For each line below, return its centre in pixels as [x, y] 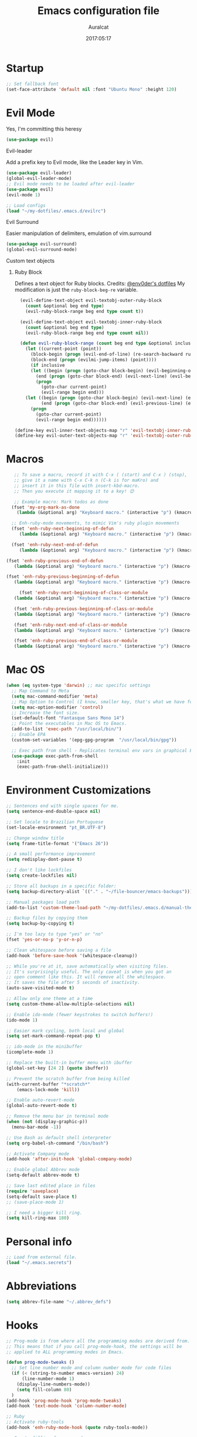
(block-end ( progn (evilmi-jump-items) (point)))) [94, 360]
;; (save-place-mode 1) [35, 1202]
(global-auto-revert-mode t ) [42, 1106]
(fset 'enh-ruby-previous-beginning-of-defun [62, 577]
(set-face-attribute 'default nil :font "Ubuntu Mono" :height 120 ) [91, 89]
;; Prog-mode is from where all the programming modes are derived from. [98, 1341]
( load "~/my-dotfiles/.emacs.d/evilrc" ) [56, 211]
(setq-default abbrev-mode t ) [43, 1175]
